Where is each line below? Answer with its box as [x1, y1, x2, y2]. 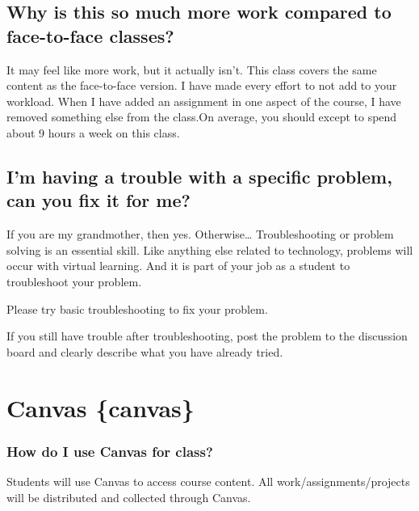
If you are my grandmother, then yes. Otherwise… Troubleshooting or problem [6, 226, 394, 243]
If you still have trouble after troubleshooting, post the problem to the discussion [6, 327, 408, 344]
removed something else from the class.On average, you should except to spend [6, 108, 397, 125]
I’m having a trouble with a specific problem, [6, 163, 392, 188]
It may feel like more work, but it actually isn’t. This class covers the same [6, 61, 377, 78]
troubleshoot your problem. [6, 272, 142, 289]
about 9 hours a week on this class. [6, 124, 180, 141]
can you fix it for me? [6, 188, 191, 213]
